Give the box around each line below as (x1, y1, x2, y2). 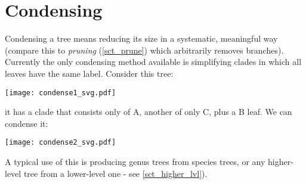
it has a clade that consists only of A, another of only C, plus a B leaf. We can (5, 105, 292, 118)
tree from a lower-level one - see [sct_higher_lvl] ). (23, 167, 208, 179)
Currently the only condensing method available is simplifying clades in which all (5, 55, 302, 68)
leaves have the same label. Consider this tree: (5, 67, 174, 79)
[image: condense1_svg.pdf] (5, 88, 116, 97)
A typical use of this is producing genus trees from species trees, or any (5, 155, 265, 167)
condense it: (5, 117, 48, 129)
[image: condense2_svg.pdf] (5, 138, 116, 147)
